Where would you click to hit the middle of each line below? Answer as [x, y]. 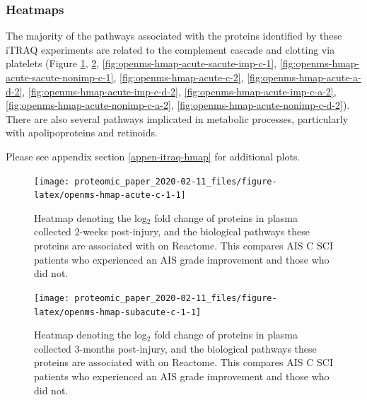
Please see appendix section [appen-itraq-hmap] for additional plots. [153, 156]
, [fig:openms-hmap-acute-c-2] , [179, 77]
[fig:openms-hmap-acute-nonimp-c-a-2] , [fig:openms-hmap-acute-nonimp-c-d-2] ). [178, 105]
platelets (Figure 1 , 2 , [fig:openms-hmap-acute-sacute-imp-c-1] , [141, 63]
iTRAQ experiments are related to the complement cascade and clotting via [170, 49]
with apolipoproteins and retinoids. [82, 133]
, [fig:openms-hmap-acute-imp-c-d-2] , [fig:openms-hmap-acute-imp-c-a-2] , [179, 91]
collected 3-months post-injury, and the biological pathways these [175, 348]
